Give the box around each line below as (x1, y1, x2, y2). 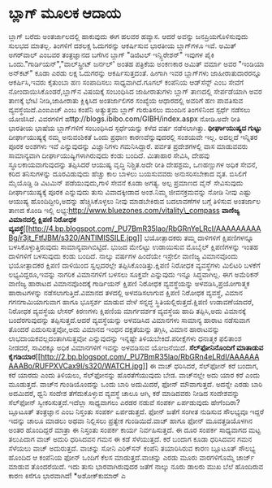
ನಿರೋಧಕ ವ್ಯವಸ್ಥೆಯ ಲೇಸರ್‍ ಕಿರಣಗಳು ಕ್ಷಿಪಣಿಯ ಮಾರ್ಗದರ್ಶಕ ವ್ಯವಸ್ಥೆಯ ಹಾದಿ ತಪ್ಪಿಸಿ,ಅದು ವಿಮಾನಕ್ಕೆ (8, 306, 246, 316)
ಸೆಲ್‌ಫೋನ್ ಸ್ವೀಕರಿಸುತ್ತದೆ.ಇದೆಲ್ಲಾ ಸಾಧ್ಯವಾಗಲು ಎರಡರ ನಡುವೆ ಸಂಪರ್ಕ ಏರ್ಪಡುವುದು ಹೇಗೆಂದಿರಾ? (8, 397, 241, 407)
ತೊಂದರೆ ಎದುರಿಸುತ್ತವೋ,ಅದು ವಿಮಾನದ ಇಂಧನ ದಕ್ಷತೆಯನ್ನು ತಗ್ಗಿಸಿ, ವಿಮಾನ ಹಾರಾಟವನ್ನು (8, 324, 220, 333)
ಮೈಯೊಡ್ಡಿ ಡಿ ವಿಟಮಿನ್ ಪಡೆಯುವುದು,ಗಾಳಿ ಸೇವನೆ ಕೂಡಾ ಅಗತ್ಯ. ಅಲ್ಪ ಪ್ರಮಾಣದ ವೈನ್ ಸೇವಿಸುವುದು (8, 177, 244, 187)
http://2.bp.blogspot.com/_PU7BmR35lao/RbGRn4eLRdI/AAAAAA (40, 351, 260, 361)
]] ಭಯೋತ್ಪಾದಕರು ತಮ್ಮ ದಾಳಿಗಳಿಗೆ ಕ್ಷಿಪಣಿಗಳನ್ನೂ (136, 233, 254, 242)
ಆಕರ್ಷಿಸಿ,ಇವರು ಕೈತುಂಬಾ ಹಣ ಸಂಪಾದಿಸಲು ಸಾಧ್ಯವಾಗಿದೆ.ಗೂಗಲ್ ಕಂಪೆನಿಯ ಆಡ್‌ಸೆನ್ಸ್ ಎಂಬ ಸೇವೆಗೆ (8, 77, 244, 87)
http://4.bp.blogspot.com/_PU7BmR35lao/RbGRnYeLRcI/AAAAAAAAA (28, 224, 261, 233)
